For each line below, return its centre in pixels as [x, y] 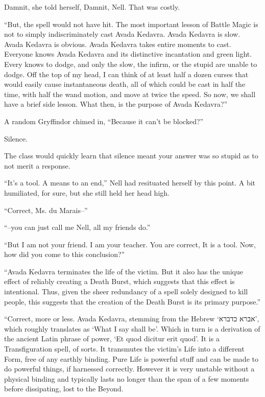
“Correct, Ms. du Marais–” [46, 210]
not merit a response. [37, 165]
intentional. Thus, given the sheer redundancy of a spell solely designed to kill [126, 291]
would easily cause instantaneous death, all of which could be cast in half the [125, 84]
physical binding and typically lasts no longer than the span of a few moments [127, 378]
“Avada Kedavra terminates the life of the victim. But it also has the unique [124, 271]
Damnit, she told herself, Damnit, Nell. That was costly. [92, 7]
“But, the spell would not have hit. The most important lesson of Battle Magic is [131, 24]
